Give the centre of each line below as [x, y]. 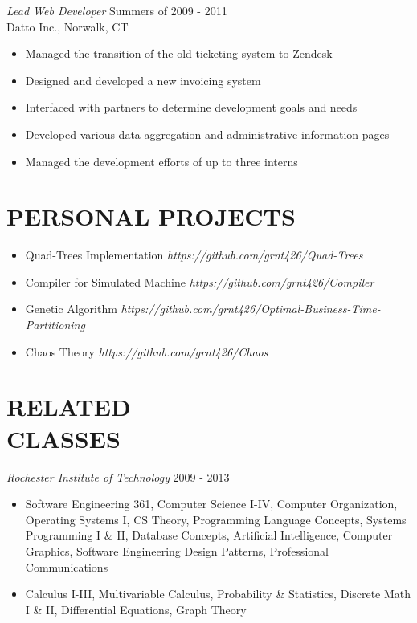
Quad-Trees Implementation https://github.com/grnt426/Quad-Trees [194, 255]
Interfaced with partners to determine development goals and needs [191, 107]
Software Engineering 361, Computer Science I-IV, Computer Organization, [211, 504]
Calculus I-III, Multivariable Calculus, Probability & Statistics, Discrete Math [218, 594]
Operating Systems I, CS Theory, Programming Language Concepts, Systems [216, 519]
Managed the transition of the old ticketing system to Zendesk [179, 53]
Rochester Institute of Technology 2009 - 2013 [118, 476]
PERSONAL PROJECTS [151, 216]
